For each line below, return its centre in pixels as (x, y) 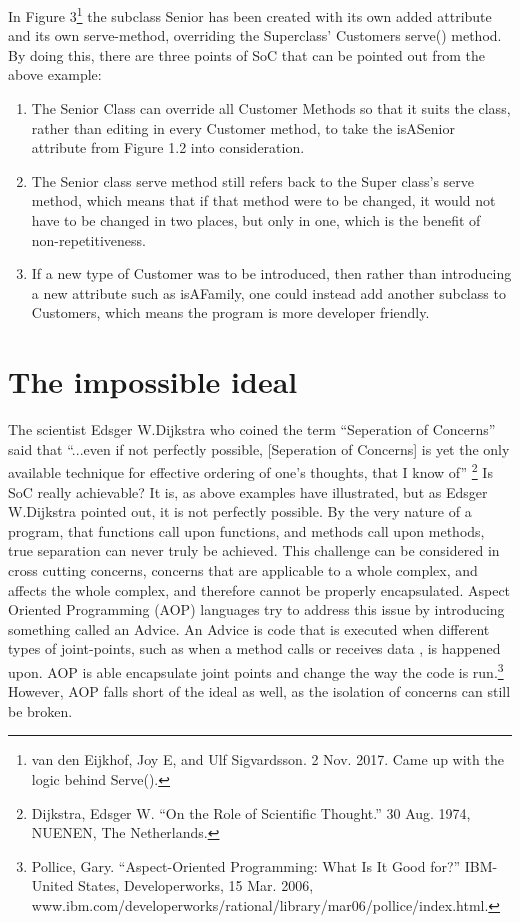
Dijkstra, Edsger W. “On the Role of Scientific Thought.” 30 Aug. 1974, (251, 812)
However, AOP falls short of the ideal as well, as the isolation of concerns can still (259, 691)
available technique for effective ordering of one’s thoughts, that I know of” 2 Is (250, 470)
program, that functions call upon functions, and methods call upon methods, (246, 530)
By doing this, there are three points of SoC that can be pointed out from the (246, 54)
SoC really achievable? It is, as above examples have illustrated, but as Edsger (248, 491)
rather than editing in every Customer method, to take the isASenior (243, 127)
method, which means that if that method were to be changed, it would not (263, 200)
